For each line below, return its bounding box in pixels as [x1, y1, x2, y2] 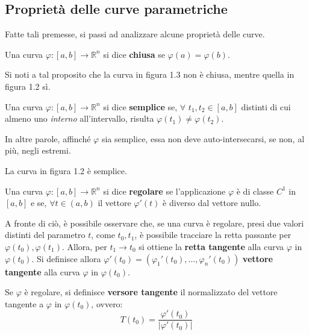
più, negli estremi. [5, 144, 71, 157]
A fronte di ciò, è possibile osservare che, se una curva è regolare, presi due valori [5, 216, 304, 229]
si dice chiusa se [103, 48, 165, 60]
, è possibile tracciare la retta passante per [134, 228, 292, 241]
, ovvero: [91, 297, 123, 310]
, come [91, 228, 115, 241]
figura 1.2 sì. [5, 80, 51, 92]
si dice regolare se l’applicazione [103, 184, 226, 197]
